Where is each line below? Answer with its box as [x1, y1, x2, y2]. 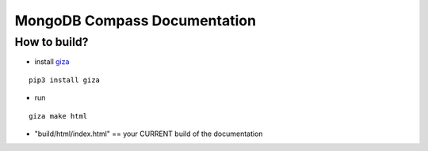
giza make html [29, 111, 88, 120]
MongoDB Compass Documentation [14, 12, 257, 29]
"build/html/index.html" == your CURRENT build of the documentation [34, 129, 263, 138]
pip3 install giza [29, 75, 101, 85]
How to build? [14, 35, 89, 49]
